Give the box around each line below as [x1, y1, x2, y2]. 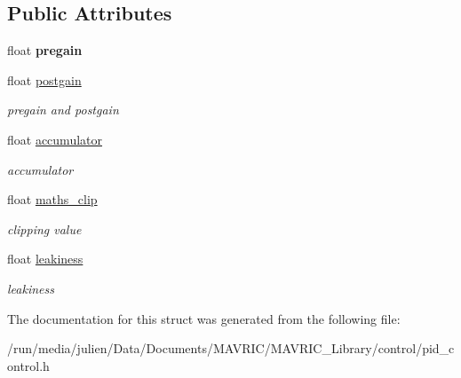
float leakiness [7, 249, 83, 268]
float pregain [7, 41, 83, 59]
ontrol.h [7, 356, 50, 374]
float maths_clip [7, 190, 98, 209]
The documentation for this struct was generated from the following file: [7, 309, 401, 327]
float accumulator [7, 130, 103, 148]
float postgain [7, 70, 82, 89]
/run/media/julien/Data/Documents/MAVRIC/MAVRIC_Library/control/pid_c [7, 339, 455, 358]
